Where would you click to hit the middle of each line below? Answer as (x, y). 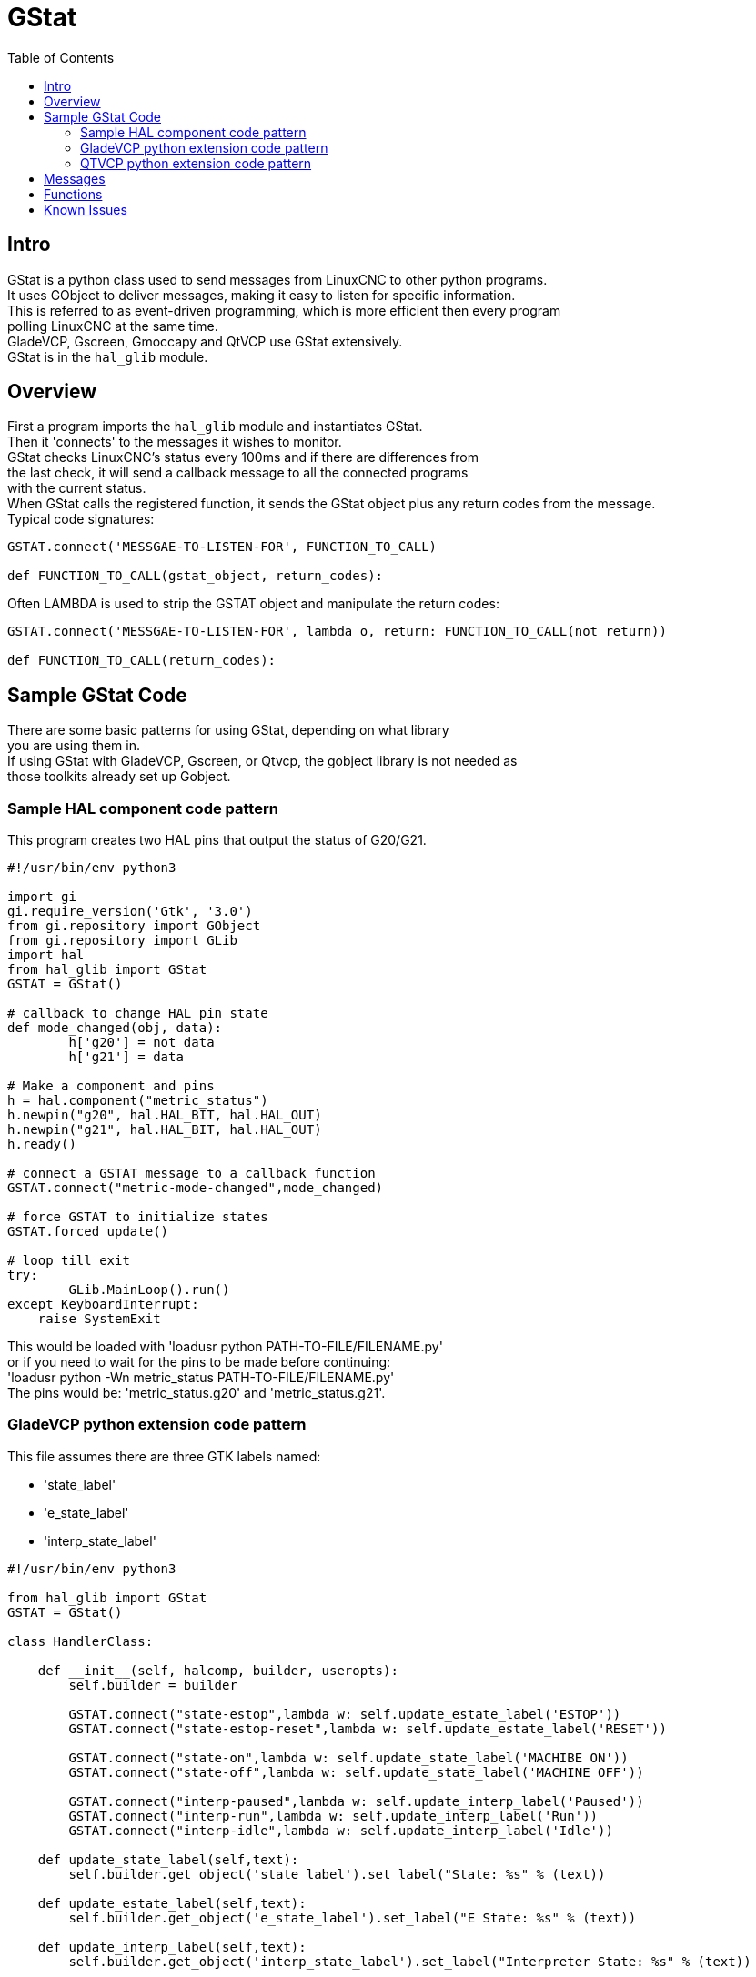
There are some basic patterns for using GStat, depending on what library (228, 730)
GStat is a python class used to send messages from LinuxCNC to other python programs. (277, 279)
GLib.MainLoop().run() (149, 1290)
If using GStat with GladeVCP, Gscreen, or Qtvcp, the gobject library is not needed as (262, 761)
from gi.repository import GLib (122, 941)
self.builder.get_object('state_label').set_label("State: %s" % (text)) (337, 1874)
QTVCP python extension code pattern (196, 163)
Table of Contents (61, 57)
